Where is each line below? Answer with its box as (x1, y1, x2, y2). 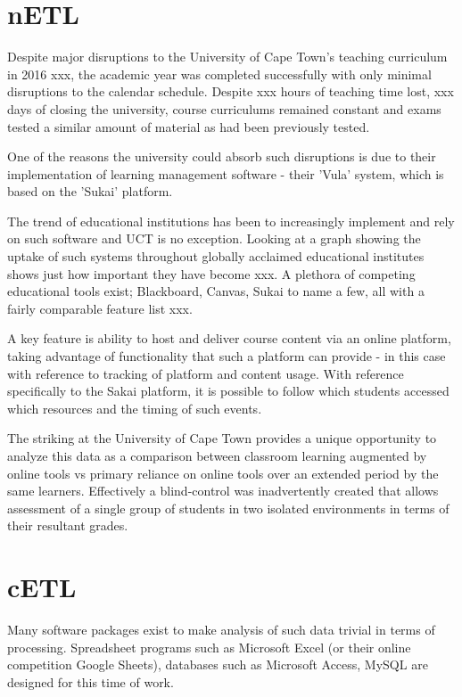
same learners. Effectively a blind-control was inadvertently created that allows (7, 481, 439, 500)
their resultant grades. (7, 516, 128, 535)
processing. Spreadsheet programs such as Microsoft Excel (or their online (7, 637, 411, 656)
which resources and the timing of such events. (7, 398, 262, 417)
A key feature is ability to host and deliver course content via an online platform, (7, 329, 451, 348)
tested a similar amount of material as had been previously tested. (7, 117, 370, 135)
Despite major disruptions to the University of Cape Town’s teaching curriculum (7, 47, 448, 66)
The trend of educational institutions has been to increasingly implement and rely (7, 211, 455, 230)
